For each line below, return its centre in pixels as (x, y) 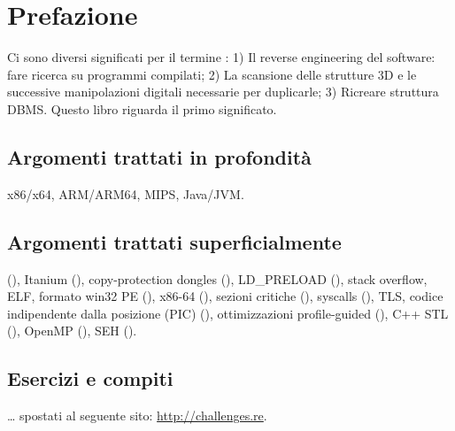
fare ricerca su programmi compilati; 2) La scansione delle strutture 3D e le (212, 74)
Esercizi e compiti (90, 378)
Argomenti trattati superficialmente (174, 241)
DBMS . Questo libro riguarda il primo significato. (142, 108)
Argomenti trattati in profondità (159, 156)
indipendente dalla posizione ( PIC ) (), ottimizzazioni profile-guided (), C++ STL (228, 313)
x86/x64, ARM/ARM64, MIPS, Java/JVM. (126, 193)
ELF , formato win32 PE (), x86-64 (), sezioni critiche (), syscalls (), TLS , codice (225, 296)
